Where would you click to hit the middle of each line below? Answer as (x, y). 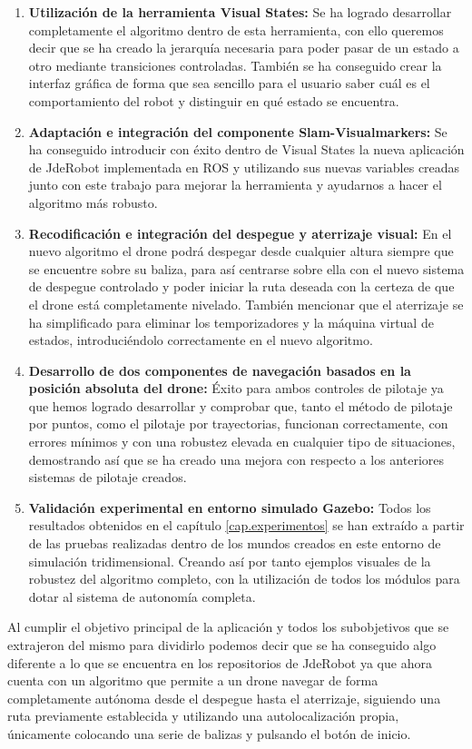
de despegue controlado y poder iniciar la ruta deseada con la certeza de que (241, 286)
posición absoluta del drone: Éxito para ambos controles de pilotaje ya (236, 388)
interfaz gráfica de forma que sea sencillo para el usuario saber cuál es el (229, 83)
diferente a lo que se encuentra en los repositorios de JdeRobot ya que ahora (220, 662)
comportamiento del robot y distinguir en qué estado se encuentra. (214, 100)
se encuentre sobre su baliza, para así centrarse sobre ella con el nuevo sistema (246, 268)
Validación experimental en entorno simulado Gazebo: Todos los (230, 507)
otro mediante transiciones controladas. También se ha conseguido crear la (235, 65)
